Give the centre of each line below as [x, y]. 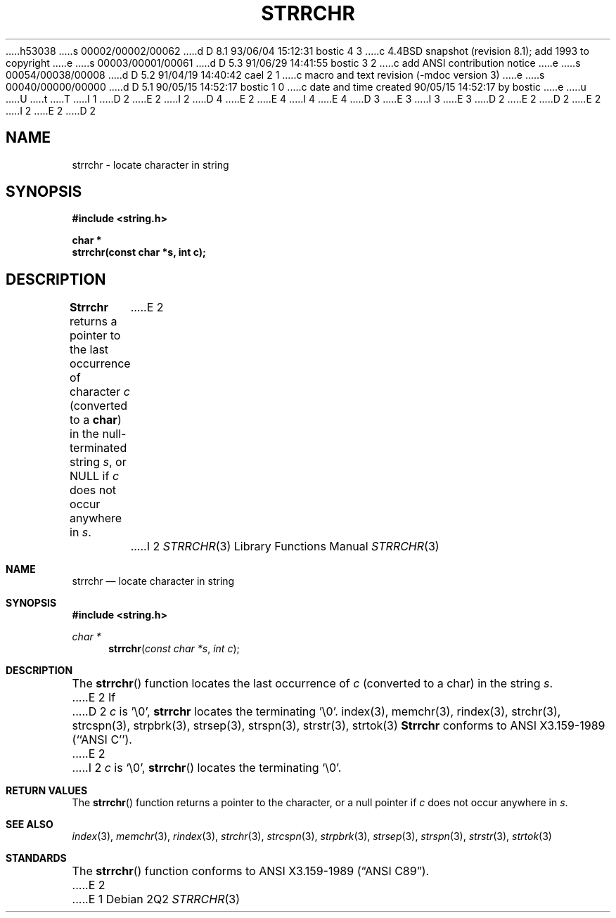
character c [100, 392]
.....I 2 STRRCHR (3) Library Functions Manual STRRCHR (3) [285, 547]
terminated [98, 448]
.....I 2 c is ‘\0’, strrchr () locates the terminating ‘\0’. [207, 768]
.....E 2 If [94, 698]
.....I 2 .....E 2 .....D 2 [51, 110]
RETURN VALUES [47, 791]
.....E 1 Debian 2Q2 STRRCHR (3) [156, 899]
